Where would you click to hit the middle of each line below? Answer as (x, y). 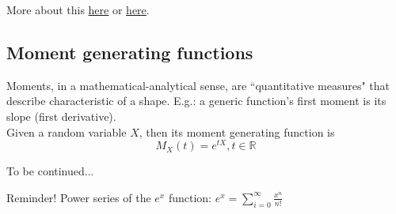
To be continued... (50, 171)
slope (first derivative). (61, 116)
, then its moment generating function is (237, 131)
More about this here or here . (78, 9)
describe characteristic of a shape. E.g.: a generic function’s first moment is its (196, 101)
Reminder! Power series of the (79, 197)
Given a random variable (67, 131)
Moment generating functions (130, 52)
